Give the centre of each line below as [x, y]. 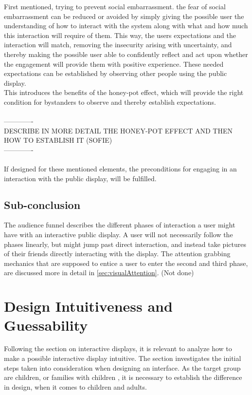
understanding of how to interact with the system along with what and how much [126, 26]
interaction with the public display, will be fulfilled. [80, 178]
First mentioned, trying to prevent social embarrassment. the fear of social [115, 6]
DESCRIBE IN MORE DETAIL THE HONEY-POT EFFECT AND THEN [118, 130]
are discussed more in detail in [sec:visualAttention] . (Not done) [99, 273]
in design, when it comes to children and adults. [75, 386]
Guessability [46, 325]
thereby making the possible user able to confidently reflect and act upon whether [126, 54]
